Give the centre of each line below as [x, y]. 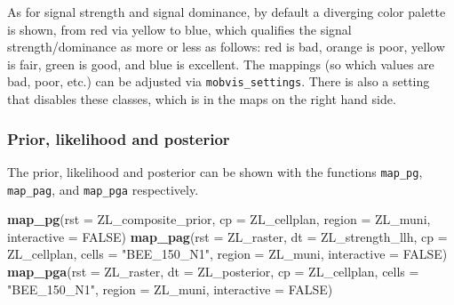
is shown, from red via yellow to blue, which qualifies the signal [179, 29]
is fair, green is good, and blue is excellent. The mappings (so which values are [221, 64]
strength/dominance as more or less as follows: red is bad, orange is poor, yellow [226, 47]
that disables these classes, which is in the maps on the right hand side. [202, 99]
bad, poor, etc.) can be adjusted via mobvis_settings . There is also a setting [219, 81]
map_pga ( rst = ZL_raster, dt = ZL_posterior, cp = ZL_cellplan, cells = [213, 271]
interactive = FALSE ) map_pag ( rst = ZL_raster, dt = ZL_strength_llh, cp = [227, 236]
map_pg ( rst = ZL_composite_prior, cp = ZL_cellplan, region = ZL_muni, [219, 219]
